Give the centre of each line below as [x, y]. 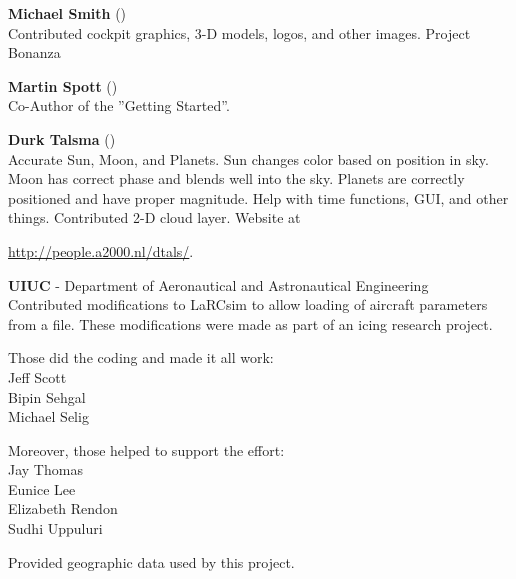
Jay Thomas [45, 469]
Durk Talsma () [62, 138]
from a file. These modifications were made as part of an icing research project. [250, 323]
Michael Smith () [67, 13]
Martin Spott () [63, 85]
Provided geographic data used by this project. [151, 561]
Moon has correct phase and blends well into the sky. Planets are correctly [236, 178]
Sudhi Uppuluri [55, 528]
